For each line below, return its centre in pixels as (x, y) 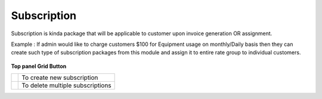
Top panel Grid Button (39, 66)
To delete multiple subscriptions (66, 85)
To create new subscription (60, 78)
